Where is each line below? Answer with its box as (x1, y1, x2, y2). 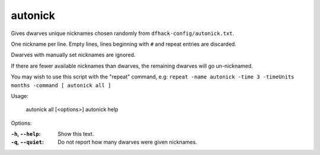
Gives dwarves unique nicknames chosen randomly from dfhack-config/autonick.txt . (11, 30, 234, 37)
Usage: (11, 92, 29, 99)
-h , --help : (11, 131, 41, 138)
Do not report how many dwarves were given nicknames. (57, 138, 197, 145)
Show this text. (57, 131, 94, 138)
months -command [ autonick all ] (11, 82, 111, 88)
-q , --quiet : (11, 138, 44, 145)
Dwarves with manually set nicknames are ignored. (11, 51, 136, 59)
